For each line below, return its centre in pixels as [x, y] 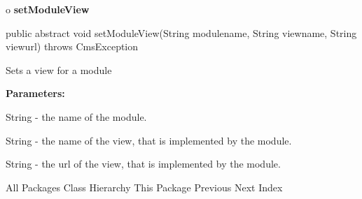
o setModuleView [48, 9]
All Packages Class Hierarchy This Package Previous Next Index [144, 187]
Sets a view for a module [59, 69]
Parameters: [35, 93]
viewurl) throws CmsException [72, 46]
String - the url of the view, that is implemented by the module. [143, 164]
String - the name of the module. [76, 116]
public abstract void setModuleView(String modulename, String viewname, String [181, 32]
